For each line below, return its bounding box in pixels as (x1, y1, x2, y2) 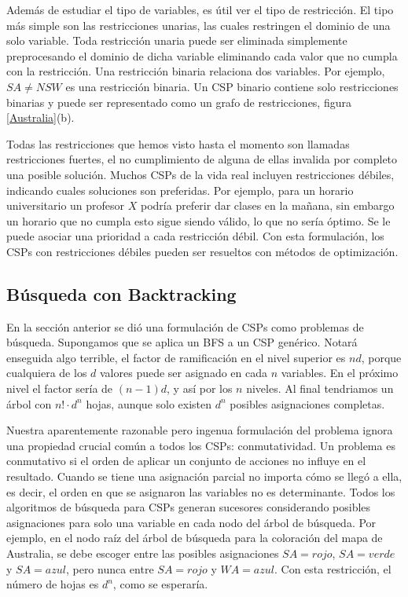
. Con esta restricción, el (274, 560, 391, 577)
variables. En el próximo (281, 364, 399, 381)
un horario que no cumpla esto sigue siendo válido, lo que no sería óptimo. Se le (6, 212, 391, 229)
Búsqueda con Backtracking (6, 281, 237, 306)
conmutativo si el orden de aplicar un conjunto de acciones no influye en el (6, 452, 366, 469)
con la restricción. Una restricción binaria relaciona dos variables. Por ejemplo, (6, 63, 385, 79)
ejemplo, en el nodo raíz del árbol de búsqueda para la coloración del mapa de (6, 529, 383, 546)
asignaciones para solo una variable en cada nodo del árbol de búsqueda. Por (6, 514, 377, 530)
